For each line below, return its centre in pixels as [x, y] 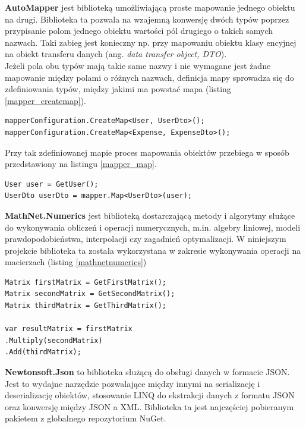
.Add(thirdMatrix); [43, 352]
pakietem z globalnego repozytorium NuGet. [86, 418]
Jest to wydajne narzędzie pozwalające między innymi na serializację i [133, 383]
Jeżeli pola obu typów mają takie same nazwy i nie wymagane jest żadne [138, 65]
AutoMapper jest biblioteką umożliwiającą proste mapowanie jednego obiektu [150, 7]
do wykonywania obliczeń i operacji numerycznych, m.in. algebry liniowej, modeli [153, 227]
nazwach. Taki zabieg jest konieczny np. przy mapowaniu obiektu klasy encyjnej [151, 42]
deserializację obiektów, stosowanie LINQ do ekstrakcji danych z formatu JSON [150, 395]
